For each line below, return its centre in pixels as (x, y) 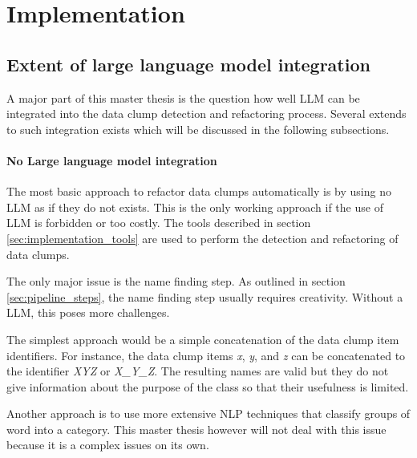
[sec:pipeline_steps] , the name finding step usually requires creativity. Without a (205, 296)
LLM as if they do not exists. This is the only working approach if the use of (195, 207)
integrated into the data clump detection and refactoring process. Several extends (206, 113)
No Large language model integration (112, 160)
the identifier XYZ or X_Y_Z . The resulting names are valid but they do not (198, 371)
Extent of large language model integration (188, 64)
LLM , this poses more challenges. (88, 312)
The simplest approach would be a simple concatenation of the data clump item (203, 339)
